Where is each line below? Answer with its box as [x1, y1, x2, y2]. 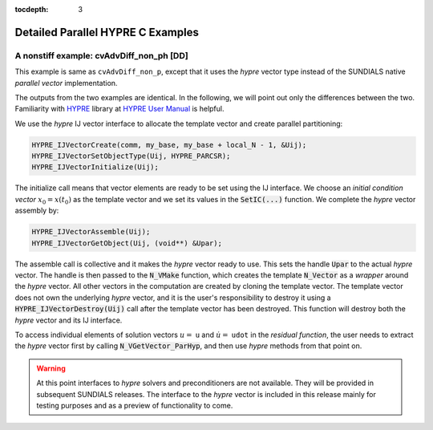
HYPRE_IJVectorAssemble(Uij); [31, 227, 151, 237]
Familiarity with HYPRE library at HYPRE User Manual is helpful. [14, 104, 225, 114]
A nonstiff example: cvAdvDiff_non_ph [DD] [14, 50, 188, 61]
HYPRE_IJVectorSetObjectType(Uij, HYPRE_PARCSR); [31, 152, 231, 160]
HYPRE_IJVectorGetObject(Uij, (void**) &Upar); [31, 238, 222, 248]
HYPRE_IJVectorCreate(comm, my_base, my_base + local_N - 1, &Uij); [31, 140, 307, 149]
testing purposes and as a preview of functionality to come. [36, 400, 233, 410]
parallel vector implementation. [14, 78, 118, 87]
